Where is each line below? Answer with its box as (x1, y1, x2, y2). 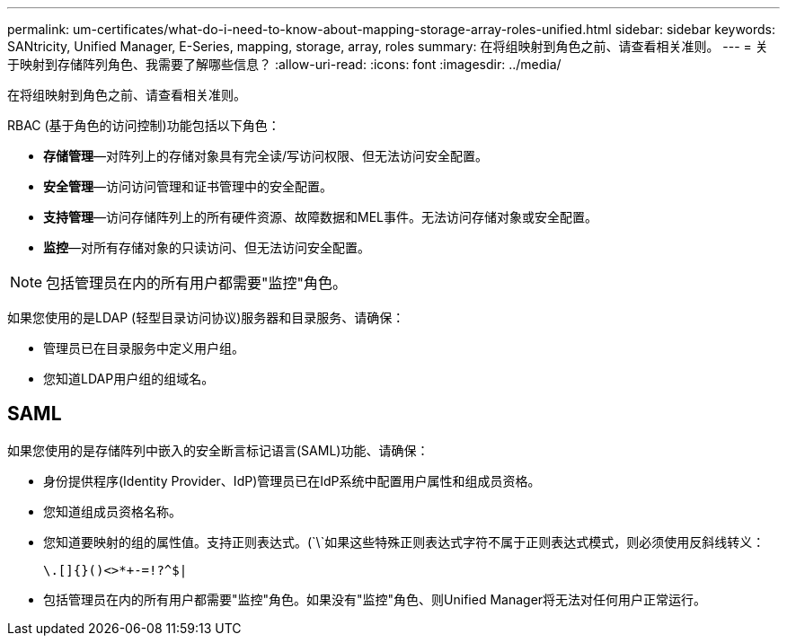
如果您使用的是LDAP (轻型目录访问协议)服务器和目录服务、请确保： (7, 310, 405, 325)
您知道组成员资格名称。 (43, 503, 181, 519)
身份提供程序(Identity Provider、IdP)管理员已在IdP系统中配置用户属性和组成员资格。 (43, 472, 541, 489)
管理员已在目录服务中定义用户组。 (43, 340, 244, 356)
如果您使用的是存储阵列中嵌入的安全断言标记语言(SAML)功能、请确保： (7, 442, 429, 458)
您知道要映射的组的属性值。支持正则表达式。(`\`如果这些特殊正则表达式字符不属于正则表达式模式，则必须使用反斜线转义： (43, 533, 765, 550)
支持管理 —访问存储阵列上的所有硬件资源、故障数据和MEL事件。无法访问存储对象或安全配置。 (43, 209, 597, 225)
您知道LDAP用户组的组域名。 (43, 371, 215, 386)
